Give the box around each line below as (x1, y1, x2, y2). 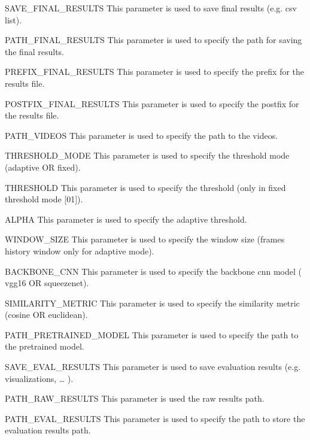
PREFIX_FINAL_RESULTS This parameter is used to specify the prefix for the (5, 65, 305, 78)
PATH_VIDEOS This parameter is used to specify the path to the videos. (5, 129, 278, 141)
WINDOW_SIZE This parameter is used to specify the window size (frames (5, 233, 285, 245)
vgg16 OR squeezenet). (5, 277, 89, 289)
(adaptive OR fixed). (5, 160, 81, 173)
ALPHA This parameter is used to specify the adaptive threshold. (5, 213, 247, 225)
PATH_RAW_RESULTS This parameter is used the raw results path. (5, 392, 265, 405)
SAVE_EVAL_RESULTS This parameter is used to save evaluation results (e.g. (5, 360, 301, 373)
